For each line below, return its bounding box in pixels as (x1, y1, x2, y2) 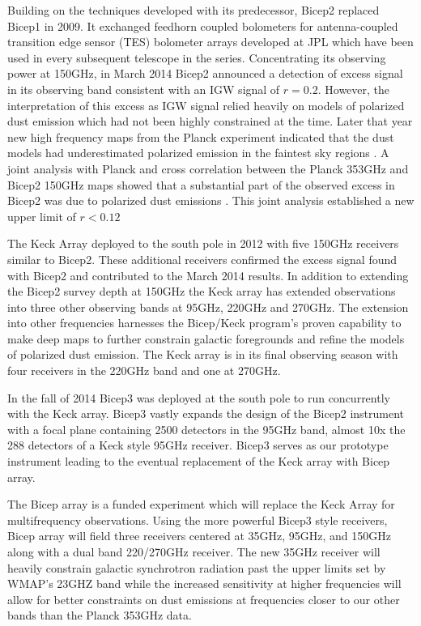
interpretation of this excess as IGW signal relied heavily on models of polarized (7, 96, 405, 113)
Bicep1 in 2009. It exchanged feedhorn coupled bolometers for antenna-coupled (7, 17, 398, 34)
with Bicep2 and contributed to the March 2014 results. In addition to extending (7, 266, 409, 283)
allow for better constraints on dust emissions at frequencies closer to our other (7, 590, 400, 607)
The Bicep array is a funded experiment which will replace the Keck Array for (7, 496, 395, 513)
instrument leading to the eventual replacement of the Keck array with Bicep (7, 453, 390, 470)
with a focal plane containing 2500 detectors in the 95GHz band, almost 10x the (7, 420, 406, 437)
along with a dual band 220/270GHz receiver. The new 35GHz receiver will (7, 543, 381, 560)
